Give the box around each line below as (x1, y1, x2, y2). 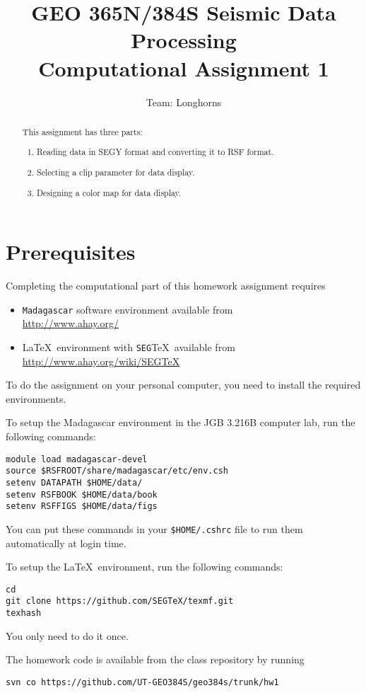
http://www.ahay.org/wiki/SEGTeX (22, 353, 180, 368)
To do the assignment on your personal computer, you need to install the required (6, 377, 361, 392)
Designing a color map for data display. (37, 186, 182, 198)
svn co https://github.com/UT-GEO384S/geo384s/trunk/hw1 (6, 677, 279, 687)
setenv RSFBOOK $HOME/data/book (6, 489, 158, 500)
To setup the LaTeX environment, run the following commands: (6, 559, 283, 574)
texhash (6, 608, 42, 619)
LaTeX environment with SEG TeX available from (22, 339, 235, 354)
